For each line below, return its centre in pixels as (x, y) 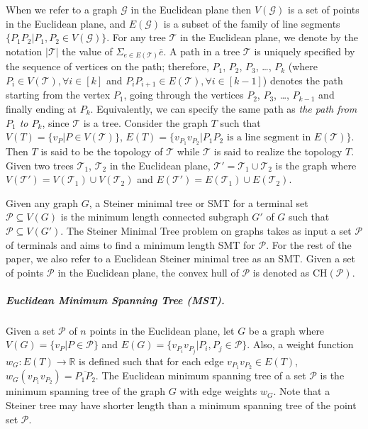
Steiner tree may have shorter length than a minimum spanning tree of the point (181, 405)
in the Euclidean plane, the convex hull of (148, 272)
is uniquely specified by (305, 51)
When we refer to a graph (62, 9)
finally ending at (41, 108)
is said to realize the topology (278, 151)
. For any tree (136, 37)
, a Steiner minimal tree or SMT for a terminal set (199, 202)
